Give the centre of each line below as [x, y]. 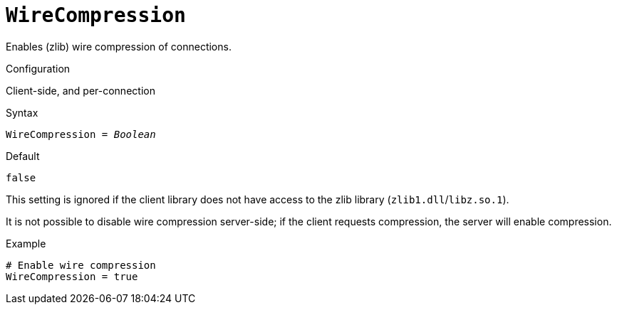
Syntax [22, 112]
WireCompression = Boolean [81, 134]
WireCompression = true [72, 276]
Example [26, 243]
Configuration [38, 68]
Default [23, 156]
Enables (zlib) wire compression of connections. [119, 46]
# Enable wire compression [81, 265]
